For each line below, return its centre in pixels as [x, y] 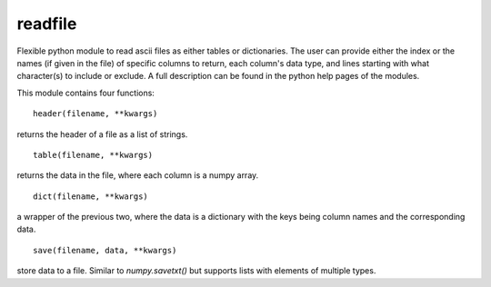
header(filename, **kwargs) [95, 114]
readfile [47, 24]
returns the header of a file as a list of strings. [102, 134]
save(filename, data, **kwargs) [105, 250]
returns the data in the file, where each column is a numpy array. [138, 175]
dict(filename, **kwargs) [91, 196]
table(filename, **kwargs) [93, 155]
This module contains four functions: [85, 93]
